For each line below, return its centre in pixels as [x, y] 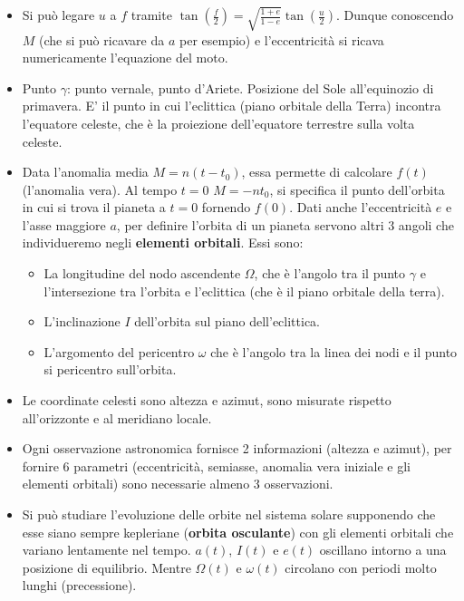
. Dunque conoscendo [395, 15]
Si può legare [58, 15]
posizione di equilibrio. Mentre [106, 567]
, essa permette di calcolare [317, 172]
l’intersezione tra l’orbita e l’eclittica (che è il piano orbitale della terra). [244, 291]
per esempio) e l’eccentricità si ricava [281, 39]
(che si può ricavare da [102, 39]
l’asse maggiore [64, 224]
